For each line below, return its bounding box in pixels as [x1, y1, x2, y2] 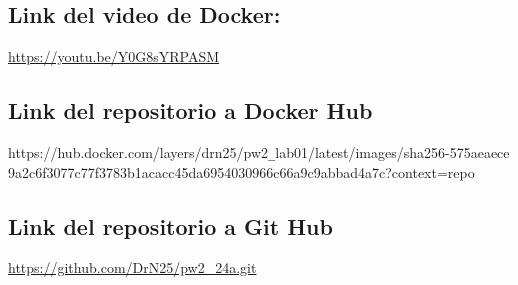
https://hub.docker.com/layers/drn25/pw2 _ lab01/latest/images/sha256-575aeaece [8, 142, 510, 162]
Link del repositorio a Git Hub [8, 210, 333, 241]
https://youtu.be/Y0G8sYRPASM [8, 46, 220, 67]
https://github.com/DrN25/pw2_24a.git [8, 257, 257, 278]
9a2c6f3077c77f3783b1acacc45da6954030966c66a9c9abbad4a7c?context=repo [8, 161, 475, 182]
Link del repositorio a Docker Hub [8, 95, 373, 126]
